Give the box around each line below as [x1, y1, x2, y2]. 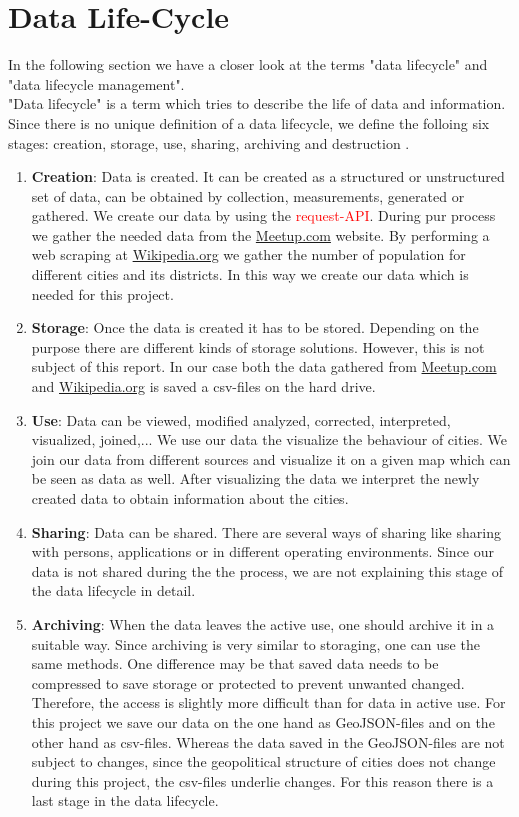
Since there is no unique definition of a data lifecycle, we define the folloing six [8, 112, 490, 133]
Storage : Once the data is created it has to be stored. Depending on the [31, 317, 479, 338]
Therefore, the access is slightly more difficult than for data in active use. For [31, 692, 506, 713]
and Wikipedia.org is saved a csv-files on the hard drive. [31, 376, 376, 397]
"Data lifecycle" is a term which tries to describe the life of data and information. [8, 93, 506, 114]
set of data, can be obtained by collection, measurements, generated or [31, 185, 465, 206]
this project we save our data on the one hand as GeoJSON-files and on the [31, 711, 495, 732]
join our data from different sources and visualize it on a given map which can [31, 448, 511, 469]
